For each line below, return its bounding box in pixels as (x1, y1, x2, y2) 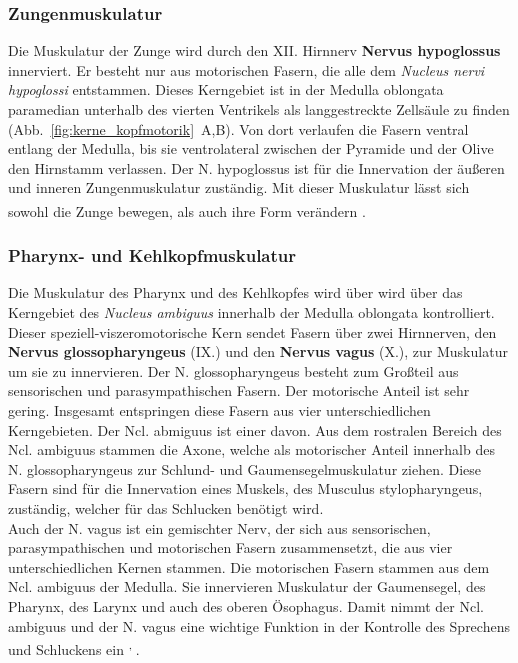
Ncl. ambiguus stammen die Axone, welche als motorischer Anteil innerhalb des (8, 439, 495, 460)
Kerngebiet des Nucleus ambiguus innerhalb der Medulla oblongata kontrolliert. (8, 302, 495, 323)
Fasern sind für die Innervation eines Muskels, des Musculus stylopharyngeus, (8, 478, 483, 499)
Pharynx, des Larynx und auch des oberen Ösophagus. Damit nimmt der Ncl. (8, 595, 484, 616)
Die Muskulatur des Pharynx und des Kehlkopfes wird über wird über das (8, 282, 463, 303)
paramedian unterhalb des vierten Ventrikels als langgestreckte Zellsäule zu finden (8, 99, 510, 119)
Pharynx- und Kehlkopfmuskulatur (8, 243, 297, 268)
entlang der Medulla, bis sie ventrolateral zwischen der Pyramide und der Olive (8, 138, 494, 159)
